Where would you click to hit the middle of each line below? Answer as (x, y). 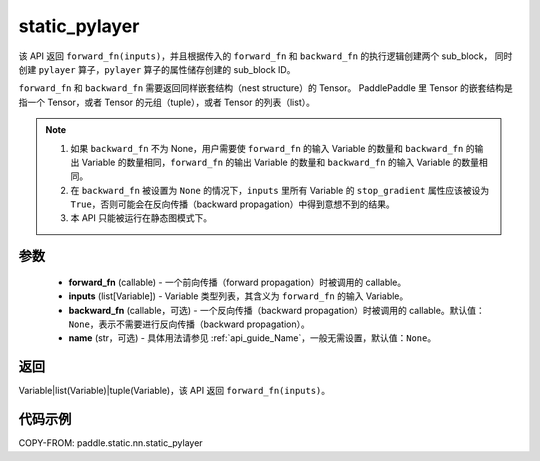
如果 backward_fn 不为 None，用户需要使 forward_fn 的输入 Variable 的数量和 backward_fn (267, 148)
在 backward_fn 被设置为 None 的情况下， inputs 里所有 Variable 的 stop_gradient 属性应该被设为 (280, 190)
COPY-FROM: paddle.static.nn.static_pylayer (111, 443)
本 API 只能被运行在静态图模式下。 (141, 218)
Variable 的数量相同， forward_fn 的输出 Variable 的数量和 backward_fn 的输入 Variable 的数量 (280, 162)
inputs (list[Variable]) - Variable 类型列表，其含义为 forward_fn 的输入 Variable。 (238, 296)
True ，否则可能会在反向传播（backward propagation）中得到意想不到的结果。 (232, 204)
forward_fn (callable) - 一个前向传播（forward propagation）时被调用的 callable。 (237, 282)
